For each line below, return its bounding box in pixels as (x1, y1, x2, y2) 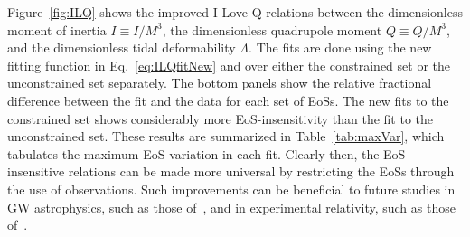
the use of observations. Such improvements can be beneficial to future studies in (7, 179, 456, 198)
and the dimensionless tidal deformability (7, 38, 236, 57)
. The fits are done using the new (249, 38, 432, 57)
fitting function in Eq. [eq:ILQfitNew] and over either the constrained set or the (7, 55, 450, 74)
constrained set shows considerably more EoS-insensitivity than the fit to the (7, 109, 434, 128)
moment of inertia (7, 20, 107, 39)
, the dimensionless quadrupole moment (162, 20, 382, 39)
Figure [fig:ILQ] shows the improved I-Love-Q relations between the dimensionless (7, 3, 463, 21)
